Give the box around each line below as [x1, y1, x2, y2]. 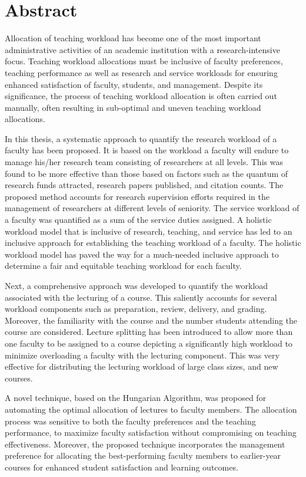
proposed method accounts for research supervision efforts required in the [5, 190, 270, 202]
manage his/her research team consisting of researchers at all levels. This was [5, 156, 283, 168]
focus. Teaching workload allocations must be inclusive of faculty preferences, [5, 55, 283, 67]
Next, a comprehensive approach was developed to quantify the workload [5, 279, 268, 291]
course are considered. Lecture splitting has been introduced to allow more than [5, 325, 293, 338]
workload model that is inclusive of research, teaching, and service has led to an [5, 225, 292, 237]
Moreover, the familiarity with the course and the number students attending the [5, 314, 298, 326]
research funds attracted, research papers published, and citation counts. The [5, 179, 284, 191]
